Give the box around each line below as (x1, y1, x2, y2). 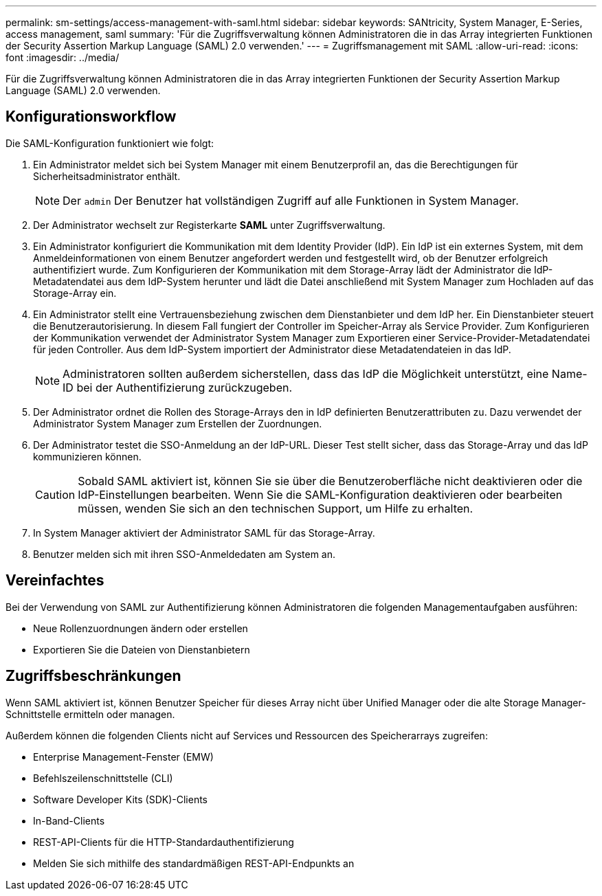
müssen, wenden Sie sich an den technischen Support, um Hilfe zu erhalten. (78, 501, 473, 515)
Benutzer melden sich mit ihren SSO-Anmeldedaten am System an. (33, 548, 335, 560)
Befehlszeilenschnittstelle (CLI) (33, 772, 173, 784)
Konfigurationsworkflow (5, 108, 177, 126)
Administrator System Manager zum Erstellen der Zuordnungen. (33, 417, 322, 429)
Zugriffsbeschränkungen (5, 667, 181, 685)
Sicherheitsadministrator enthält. (33, 170, 181, 182)
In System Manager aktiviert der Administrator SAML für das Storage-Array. (33, 526, 375, 539)
